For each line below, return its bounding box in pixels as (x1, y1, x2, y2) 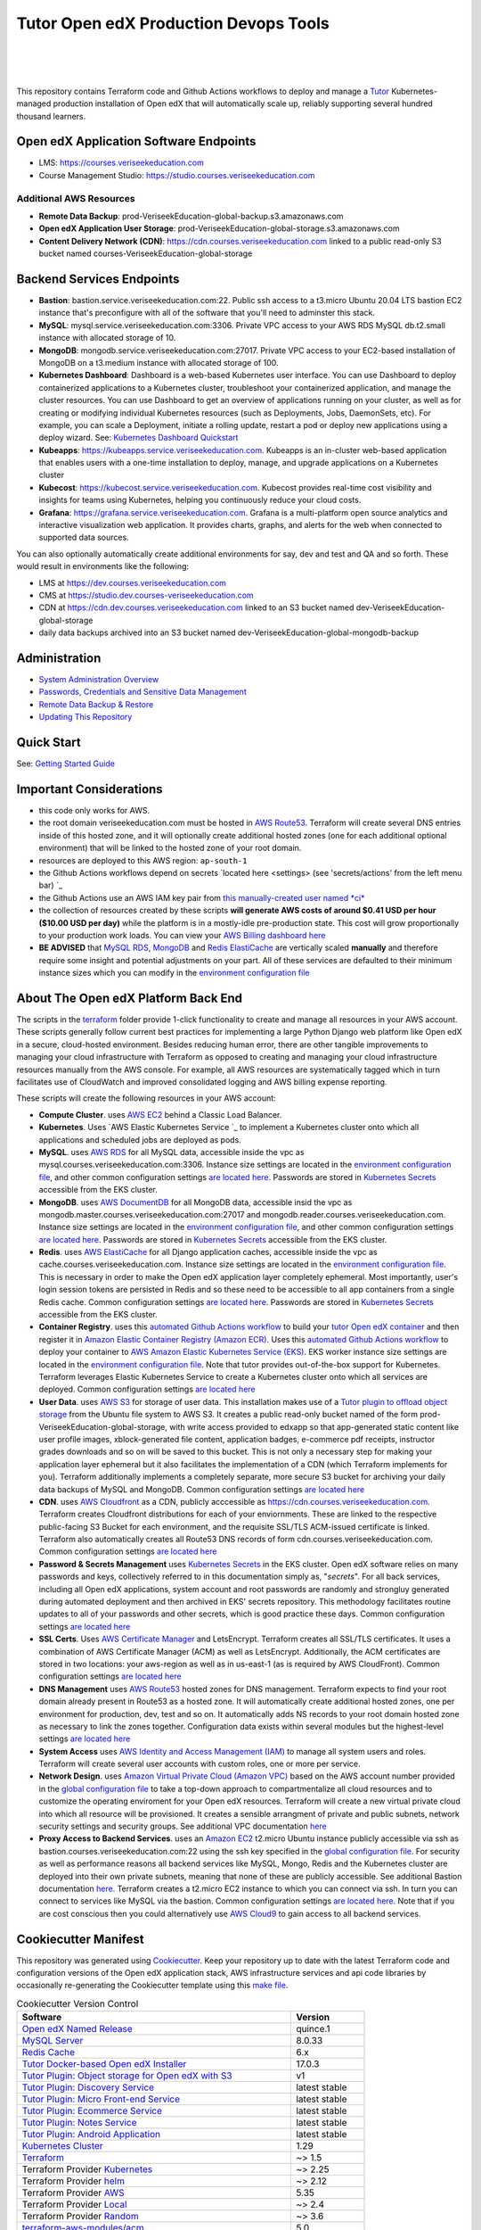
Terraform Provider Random (21, 2210, 140, 2223)
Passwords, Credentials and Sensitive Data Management (38, 687, 247, 698)
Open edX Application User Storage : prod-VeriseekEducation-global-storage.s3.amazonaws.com (38, 223, 400, 234)
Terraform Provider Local (21, 2199, 127, 2211)
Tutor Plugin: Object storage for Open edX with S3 (21, 2069, 232, 2082)
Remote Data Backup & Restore (38, 698, 154, 709)
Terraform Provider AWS (21, 2186, 125, 2199)
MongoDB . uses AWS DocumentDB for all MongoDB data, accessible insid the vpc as (38, 1196, 353, 1208)
